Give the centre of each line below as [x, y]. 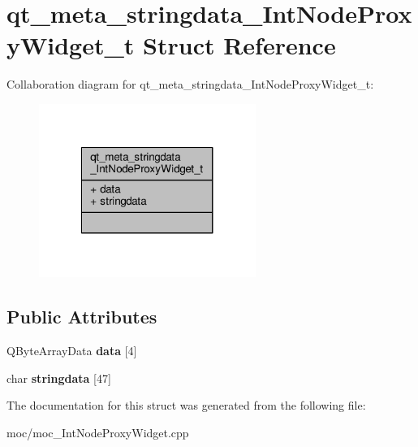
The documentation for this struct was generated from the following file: [186, 405]
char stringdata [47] [59, 378]
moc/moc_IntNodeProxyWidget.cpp [98, 433]
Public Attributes [82, 317]
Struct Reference [239, 45]
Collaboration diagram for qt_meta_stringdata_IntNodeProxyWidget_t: [190, 84]
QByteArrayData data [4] [72, 351]
